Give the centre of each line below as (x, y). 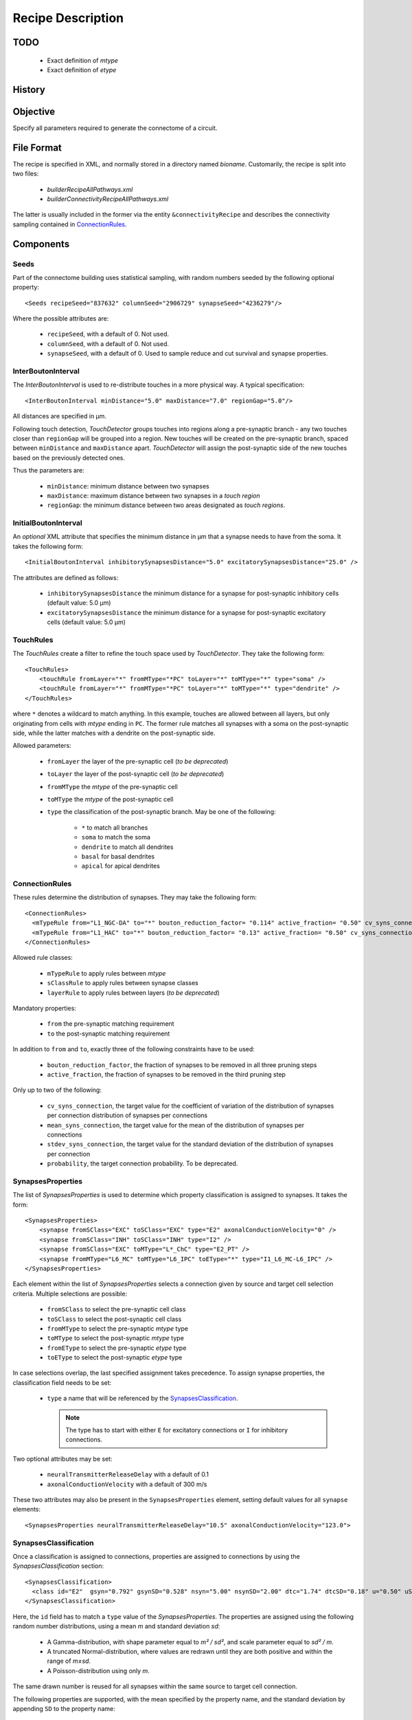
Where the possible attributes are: (61, 319)
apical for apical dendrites (121, 866)
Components (41, 244)
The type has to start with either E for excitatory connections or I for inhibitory (177, 1430)
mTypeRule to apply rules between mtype (106, 973)
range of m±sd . (69, 1661)
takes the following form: (48, 546)
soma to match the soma (116, 837)
